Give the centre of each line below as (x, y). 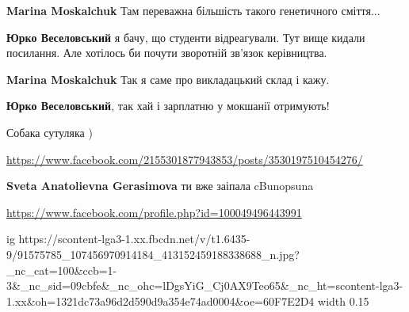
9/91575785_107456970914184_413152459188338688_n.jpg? (153, 254)
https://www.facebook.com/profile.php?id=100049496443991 (154, 212)
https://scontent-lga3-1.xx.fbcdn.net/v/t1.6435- (134, 239)
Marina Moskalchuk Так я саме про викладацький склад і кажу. (168, 79)
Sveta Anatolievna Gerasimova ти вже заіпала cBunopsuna (160, 186)
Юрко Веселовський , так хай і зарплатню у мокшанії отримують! (168, 106)
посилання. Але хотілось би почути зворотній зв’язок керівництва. (167, 53)
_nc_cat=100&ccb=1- (62, 270)
